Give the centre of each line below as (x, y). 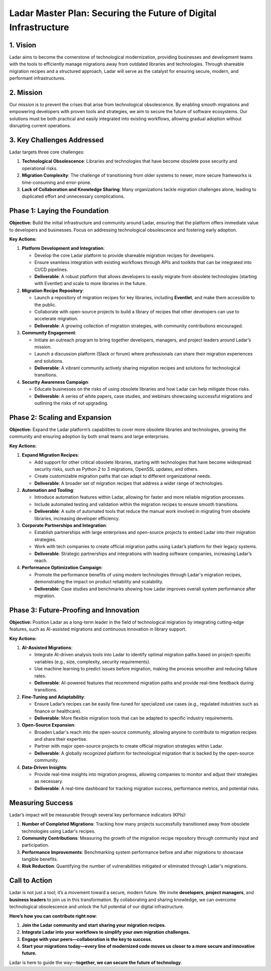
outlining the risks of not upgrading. (71, 403)
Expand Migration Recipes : (50, 455)
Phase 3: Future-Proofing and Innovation (75, 610)
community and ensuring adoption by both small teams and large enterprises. (90, 436)
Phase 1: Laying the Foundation (59, 211)
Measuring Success (41, 803)
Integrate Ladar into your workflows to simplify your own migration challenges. (106, 932)
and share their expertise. (61, 739)
